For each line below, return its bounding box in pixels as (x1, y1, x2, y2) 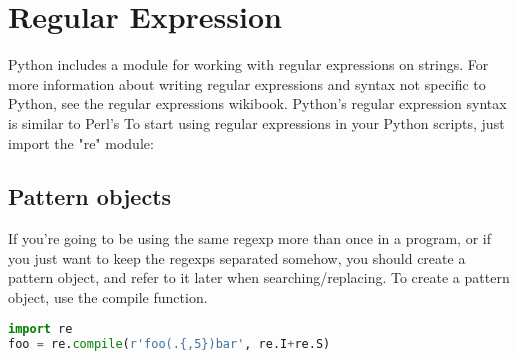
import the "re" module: (8, 132, 154, 153)
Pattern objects (8, 181, 172, 212)
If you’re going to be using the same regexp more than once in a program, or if (8, 228, 491, 249)
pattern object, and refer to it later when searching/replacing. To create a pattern (8, 267, 510, 288)
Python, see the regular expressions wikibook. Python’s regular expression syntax (8, 93, 507, 114)
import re (8, 321, 73, 336)
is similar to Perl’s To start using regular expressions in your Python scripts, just (8, 112, 505, 133)
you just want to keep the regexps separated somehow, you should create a (8, 247, 466, 268)
